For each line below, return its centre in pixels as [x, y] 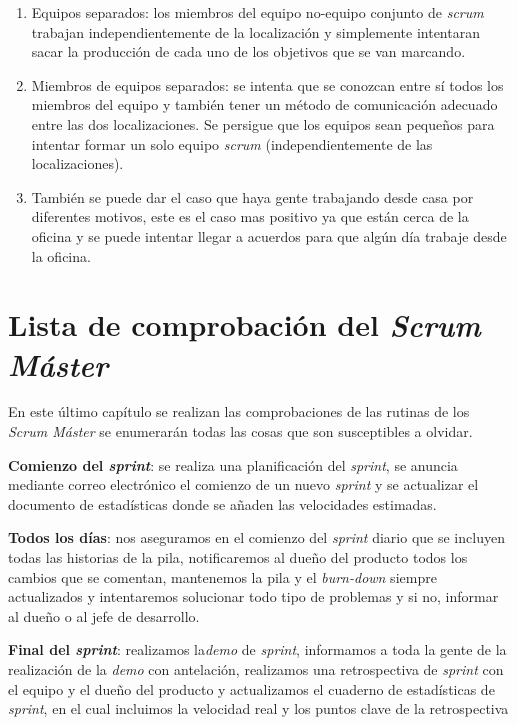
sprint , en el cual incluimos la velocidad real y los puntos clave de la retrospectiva [258, 708]
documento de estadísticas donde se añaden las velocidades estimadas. [222, 503]
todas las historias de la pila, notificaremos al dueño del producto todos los [238, 557]
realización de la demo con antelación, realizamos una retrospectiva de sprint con [256, 668]
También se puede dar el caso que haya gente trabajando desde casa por [252, 196]
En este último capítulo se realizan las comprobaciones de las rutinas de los [239, 411]
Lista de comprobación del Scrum [244, 325]
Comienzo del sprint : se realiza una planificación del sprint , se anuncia [233, 464]
